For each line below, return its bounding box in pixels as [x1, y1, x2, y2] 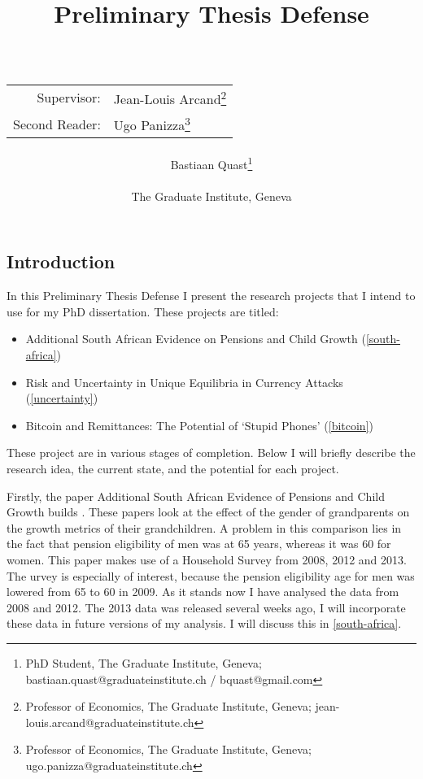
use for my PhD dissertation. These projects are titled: [7, 302, 279, 320]
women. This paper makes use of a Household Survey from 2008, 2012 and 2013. [7, 551, 407, 568]
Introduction [7, 249, 116, 274]
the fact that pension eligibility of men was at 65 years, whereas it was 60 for [7, 535, 391, 552]
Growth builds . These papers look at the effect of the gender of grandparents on [7, 503, 410, 520]
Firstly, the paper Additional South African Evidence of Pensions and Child [7, 487, 385, 504]
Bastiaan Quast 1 [170, 153, 253, 172]
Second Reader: [13, 114, 101, 133]
